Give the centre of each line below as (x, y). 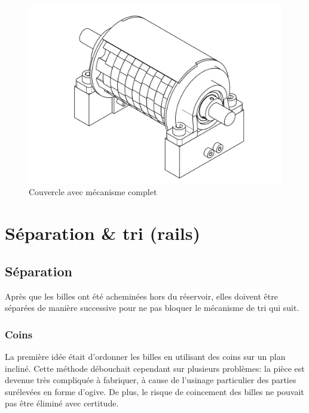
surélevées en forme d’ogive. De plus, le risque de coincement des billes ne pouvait (154, 391)
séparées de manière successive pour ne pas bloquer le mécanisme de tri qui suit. (152, 308)
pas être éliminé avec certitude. (62, 403)
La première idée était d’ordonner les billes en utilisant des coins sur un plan (145, 356)
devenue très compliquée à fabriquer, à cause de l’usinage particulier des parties (151, 380)
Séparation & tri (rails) (103, 233)
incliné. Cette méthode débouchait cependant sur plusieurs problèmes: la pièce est (155, 368)
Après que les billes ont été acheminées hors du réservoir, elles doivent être (141, 296)
